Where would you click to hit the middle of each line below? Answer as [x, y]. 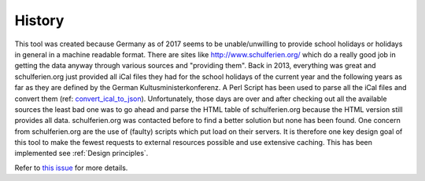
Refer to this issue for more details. [71, 168]
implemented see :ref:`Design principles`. [81, 154]
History [39, 20]
